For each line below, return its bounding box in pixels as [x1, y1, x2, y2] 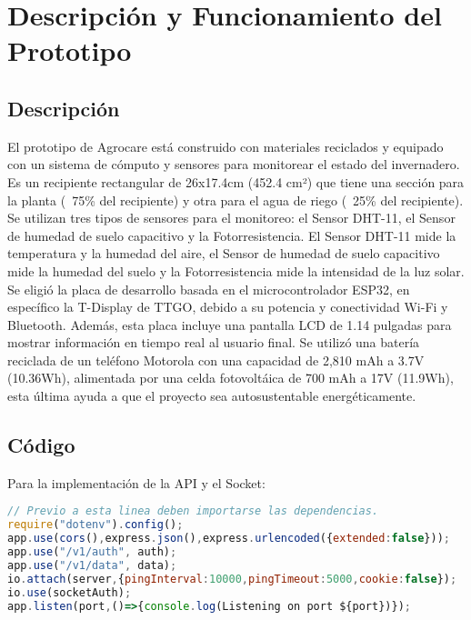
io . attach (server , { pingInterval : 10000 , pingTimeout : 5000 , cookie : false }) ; [7, 572, 457, 585]
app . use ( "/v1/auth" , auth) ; [7, 545, 177, 559]
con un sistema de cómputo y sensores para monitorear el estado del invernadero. [7, 155, 460, 174]
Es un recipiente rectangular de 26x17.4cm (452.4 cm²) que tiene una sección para [7, 172, 465, 191]
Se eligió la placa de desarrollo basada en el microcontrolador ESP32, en [7, 279, 410, 298]
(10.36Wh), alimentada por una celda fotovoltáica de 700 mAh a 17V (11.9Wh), [7, 368, 454, 387]
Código [7, 431, 75, 459]
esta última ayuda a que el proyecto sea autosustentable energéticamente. [7, 386, 416, 405]
